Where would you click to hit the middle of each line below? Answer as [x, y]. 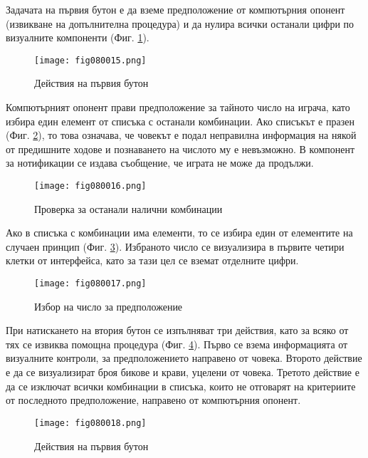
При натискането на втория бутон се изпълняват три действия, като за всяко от [177, 330]
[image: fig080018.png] [90, 423]
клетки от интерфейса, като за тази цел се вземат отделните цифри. [152, 260]
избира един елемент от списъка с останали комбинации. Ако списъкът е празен [180, 121]
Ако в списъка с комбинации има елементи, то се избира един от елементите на [179, 233]
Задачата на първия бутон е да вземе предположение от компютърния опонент [175, 9]
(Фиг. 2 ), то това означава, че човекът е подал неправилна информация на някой [181, 135]
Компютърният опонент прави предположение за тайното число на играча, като [178, 107]
